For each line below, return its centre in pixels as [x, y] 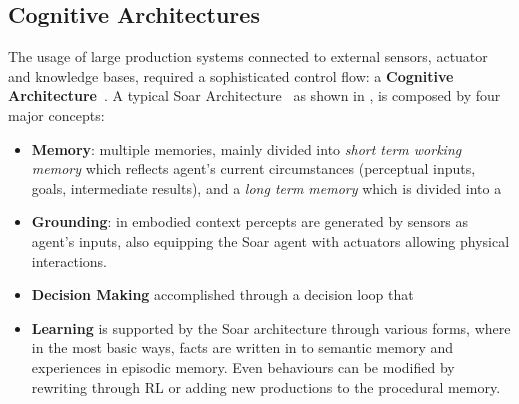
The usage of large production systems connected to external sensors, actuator [248, 56]
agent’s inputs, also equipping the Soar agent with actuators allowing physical [270, 240]
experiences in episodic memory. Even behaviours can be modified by [243, 366]
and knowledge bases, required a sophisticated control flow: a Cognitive [231, 75]
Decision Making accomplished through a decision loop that [222, 294]
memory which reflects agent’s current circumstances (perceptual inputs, [253, 168]
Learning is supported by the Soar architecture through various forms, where [271, 327]
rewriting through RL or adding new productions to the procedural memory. [266, 386]
